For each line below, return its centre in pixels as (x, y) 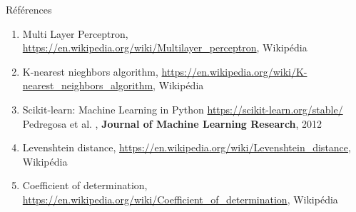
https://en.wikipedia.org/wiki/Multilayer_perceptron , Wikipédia (165, 47)
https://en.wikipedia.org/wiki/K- (234, 71)
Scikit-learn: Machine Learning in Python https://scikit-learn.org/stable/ (183, 109)
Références (29, 9)
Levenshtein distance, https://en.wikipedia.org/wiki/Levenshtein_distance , (187, 147)
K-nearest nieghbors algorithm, (90, 71)
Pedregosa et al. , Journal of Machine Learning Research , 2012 (172, 123)
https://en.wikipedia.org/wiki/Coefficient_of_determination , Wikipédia (180, 199)
